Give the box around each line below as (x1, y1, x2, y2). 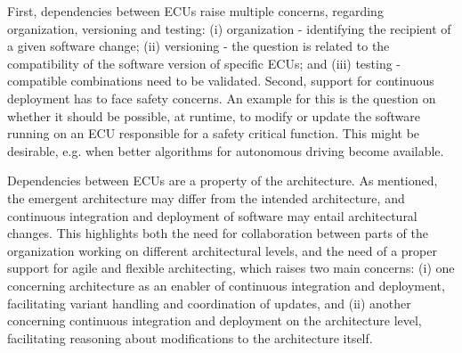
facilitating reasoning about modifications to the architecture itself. (7, 328, 373, 347)
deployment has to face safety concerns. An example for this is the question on (7, 88, 436, 107)
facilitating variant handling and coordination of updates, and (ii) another (7, 293, 411, 312)
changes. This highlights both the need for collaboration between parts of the (7, 224, 428, 242)
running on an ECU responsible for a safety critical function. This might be (7, 124, 420, 143)
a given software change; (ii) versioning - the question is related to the (7, 37, 390, 55)
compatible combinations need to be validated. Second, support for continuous (7, 71, 434, 90)
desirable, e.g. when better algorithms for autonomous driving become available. (7, 141, 444, 160)
